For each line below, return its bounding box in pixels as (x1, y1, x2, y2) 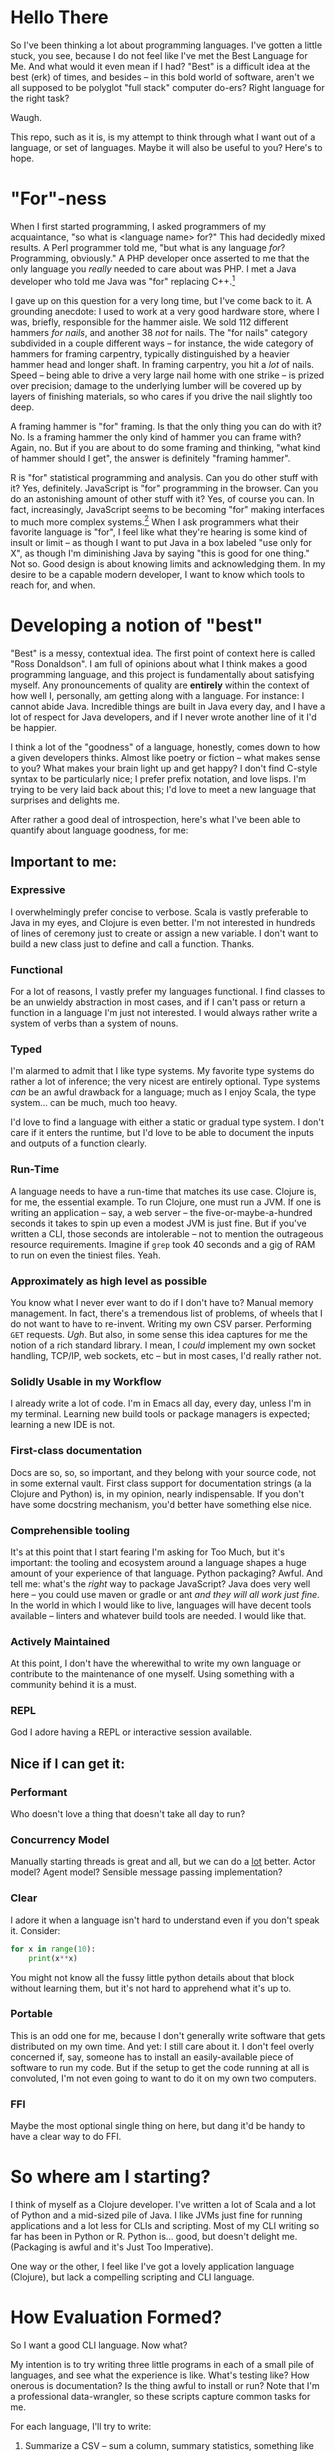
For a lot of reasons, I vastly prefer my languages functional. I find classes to (10, 986, 326, 998)
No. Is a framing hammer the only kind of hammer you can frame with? (10, 431, 302, 443)
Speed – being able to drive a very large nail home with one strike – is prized (10, 369, 325, 381)
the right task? (10, 92, 70, 104)
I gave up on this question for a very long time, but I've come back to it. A (10, 294, 313, 306)
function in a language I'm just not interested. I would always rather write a (10, 1007, 318, 1019)
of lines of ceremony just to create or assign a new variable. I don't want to (10, 927, 319, 939)
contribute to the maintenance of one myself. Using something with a (10, 1668, 295, 1680)
